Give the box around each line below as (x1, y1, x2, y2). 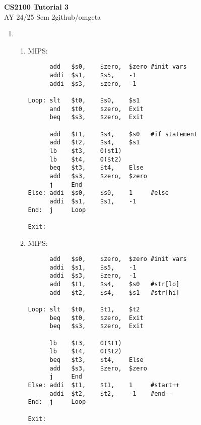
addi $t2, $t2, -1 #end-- (49, 390, 172, 397)
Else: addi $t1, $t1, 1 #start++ (28, 381, 180, 389)
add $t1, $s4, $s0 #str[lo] (49, 281, 180, 288)
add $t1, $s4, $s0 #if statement (49, 130, 198, 138)
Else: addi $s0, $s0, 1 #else (28, 189, 169, 197)
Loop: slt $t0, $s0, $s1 (28, 97, 140, 104)
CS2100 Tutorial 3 (4, 2, 69, 12)
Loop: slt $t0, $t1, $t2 (28, 306, 140, 313)
